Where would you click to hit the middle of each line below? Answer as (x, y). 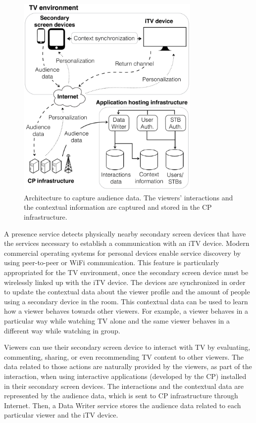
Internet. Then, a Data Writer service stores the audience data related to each (123, 405)
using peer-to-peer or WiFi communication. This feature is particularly (112, 262)
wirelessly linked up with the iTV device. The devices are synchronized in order (125, 282)
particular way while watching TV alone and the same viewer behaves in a (117, 320)
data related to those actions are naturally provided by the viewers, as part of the (128, 366)
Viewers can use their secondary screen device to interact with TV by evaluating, (127, 347)
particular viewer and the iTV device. (61, 415)
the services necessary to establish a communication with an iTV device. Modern (127, 243)
